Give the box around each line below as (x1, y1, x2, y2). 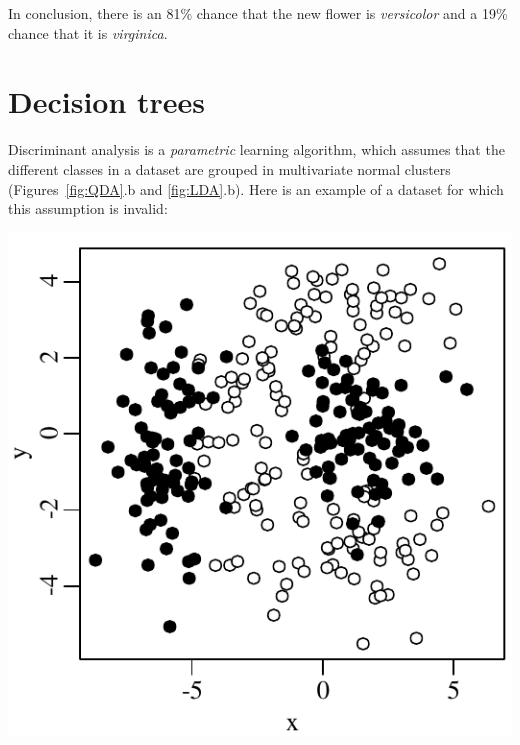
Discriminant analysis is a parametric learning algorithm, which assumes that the (8, 139, 505, 160)
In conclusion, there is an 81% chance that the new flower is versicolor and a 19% (8, 3, 508, 23)
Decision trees (8, 81, 206, 122)
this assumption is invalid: (8, 198, 168, 219)
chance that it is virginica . (8, 22, 168, 43)
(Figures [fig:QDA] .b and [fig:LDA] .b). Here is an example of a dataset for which (8, 178, 504, 199)
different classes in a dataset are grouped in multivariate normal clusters (8, 158, 451, 179)
